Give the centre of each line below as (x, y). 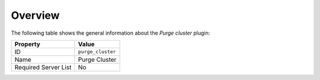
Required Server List (43, 67)
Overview (35, 15)
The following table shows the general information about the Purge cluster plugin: (111, 33)
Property (28, 44)
